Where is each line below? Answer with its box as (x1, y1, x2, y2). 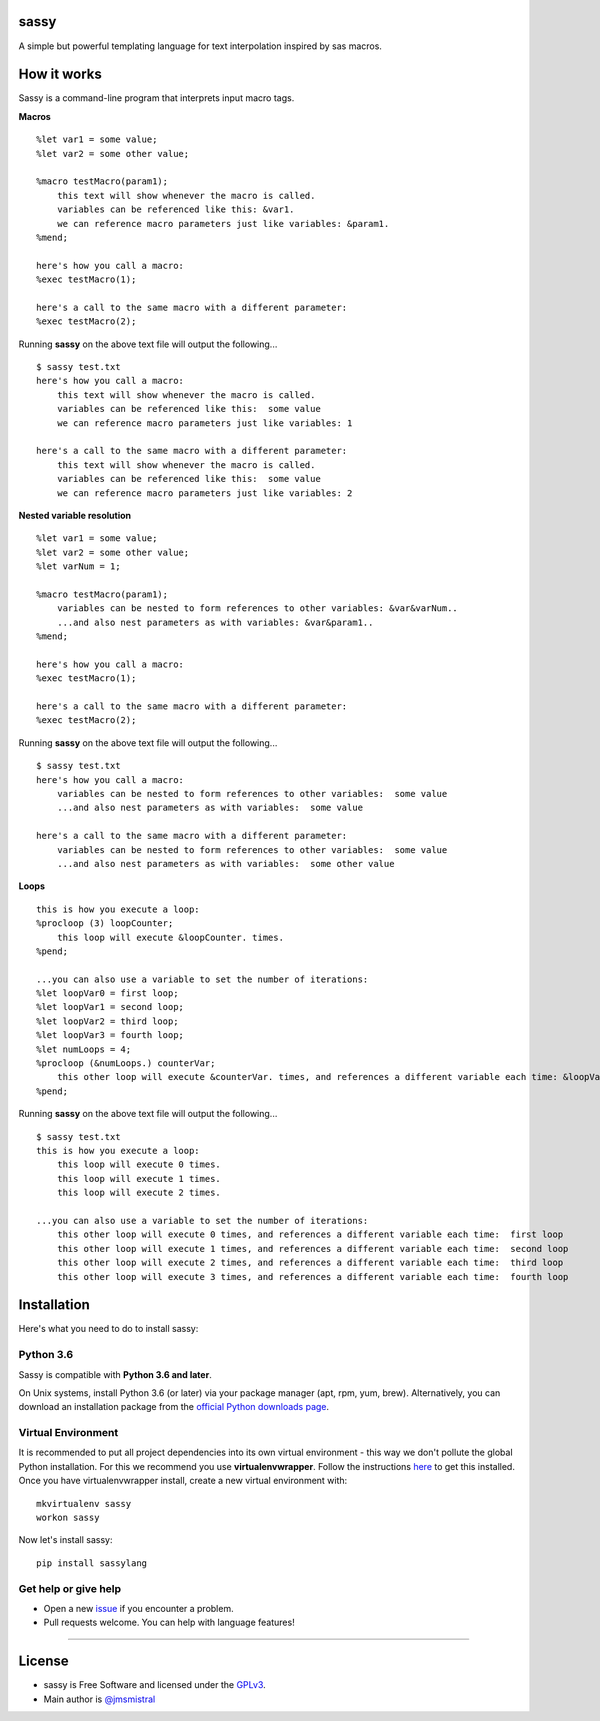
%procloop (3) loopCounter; (36, 918, 174, 929)
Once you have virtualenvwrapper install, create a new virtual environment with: (18, 1475, 348, 1487)
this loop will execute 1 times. (56, 1173, 222, 1184)
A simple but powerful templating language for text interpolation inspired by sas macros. (18, 40, 382, 52)
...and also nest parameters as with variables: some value (56, 802, 364, 814)
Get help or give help (18, 1581, 122, 1595)
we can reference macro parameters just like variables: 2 (56, 487, 353, 499)
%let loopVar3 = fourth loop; (36, 1030, 185, 1041)
